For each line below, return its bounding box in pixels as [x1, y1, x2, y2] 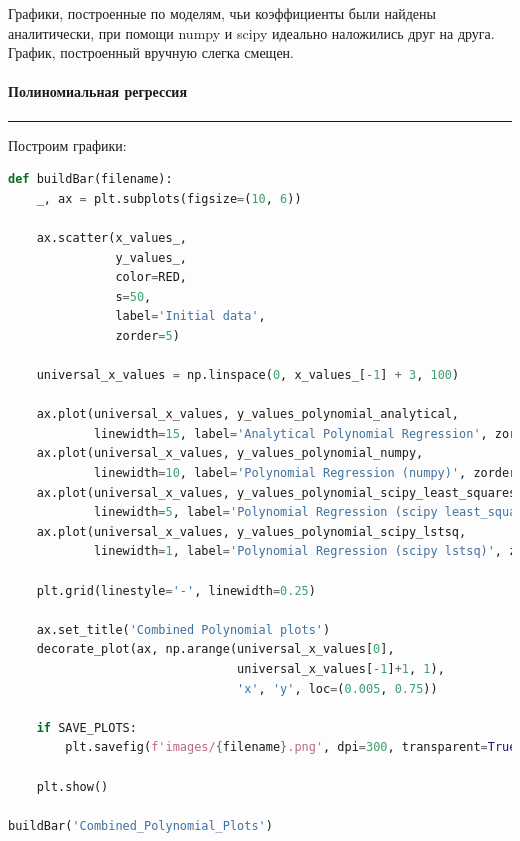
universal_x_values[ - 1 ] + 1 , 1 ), [237, 662, 445, 677]
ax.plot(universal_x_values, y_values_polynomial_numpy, [36, 446, 424, 461]
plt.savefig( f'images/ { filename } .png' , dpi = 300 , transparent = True [65, 740, 517, 755]
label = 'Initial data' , [115, 309, 266, 324]
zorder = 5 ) [115, 328, 180, 343]
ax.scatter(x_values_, [36, 230, 187, 245]
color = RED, [115, 270, 187, 285]
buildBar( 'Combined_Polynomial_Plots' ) [8, 818, 273, 833]
